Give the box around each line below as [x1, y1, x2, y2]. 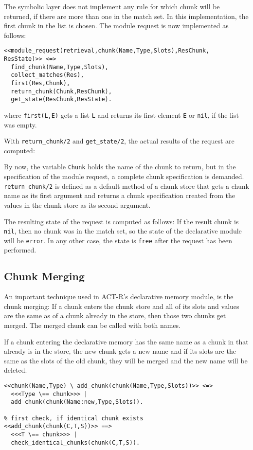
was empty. [4, 119, 37, 129]
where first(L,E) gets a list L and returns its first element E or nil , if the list [4, 109, 239, 120]
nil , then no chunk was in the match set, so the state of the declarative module [4, 226, 242, 236]
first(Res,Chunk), [11, 80, 71, 87]
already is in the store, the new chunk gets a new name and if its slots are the [4, 346, 236, 356]
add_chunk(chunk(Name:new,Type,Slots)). [11, 398, 144, 406]
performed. [4, 245, 36, 255]
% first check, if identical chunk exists [4, 414, 144, 422]
